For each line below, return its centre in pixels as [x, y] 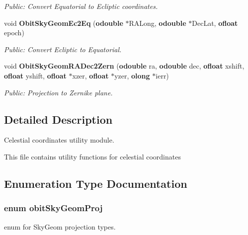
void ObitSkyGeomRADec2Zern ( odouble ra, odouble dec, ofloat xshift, [124, 66]
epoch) [14, 33]
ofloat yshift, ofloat [35, 75]
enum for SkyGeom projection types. [60, 226]
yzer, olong [132, 75]
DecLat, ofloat [215, 23]
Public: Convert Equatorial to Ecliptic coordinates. [81, 6]
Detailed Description [58, 119]
